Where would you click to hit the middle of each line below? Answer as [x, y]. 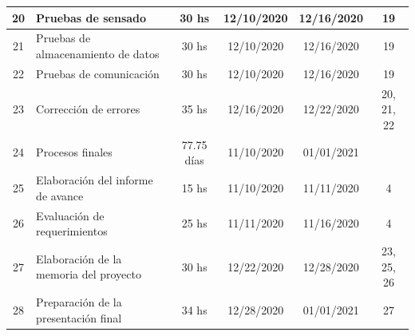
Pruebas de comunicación [98, 73]
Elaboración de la [79, 258]
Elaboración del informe [95, 180]
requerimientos [72, 231]
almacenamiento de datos [98, 53]
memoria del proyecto [89, 274]
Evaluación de [70, 215]
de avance [60, 195]
